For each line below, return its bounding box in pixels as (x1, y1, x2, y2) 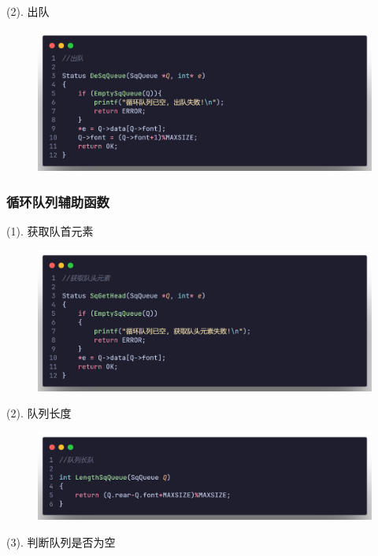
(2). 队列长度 (6, 405, 72, 421)
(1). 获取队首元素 (6, 223, 94, 239)
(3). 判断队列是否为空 (6, 533, 116, 550)
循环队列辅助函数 (6, 191, 109, 211)
